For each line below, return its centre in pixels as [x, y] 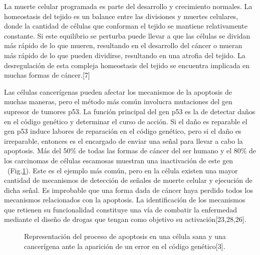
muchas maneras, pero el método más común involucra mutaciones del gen [118, 101]
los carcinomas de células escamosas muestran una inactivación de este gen [119, 160]
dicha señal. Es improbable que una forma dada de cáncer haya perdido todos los [128, 190]
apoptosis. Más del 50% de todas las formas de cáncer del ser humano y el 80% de [130, 151]
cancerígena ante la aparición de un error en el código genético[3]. [125, 246]
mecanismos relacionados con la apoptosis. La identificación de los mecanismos [125, 200]
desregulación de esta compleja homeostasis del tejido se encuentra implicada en [127, 65]
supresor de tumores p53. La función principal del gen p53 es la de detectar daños [130, 111]
